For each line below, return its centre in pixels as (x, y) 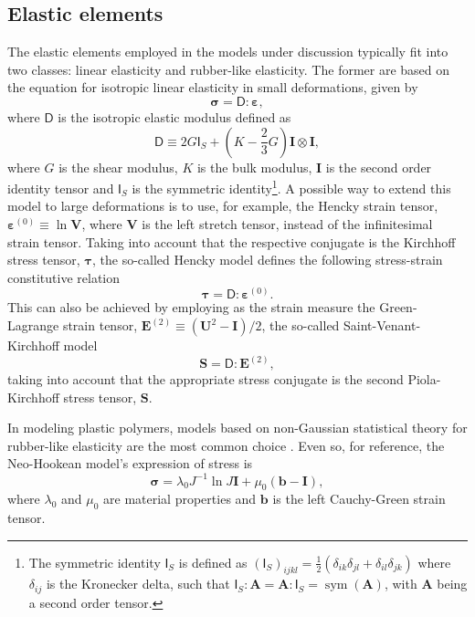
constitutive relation (64, 277)
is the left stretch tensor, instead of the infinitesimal (287, 224)
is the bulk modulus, (254, 167)
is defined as (213, 562)
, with (401, 584)
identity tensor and (61, 188)
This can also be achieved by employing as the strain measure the (191, 307)
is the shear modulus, (118, 167)
